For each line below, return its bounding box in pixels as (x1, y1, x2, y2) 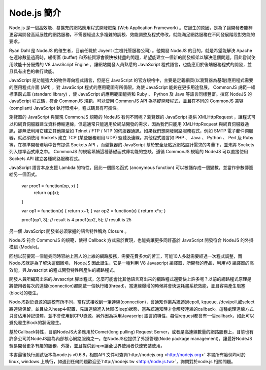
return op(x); (33, 190, 60, 196)
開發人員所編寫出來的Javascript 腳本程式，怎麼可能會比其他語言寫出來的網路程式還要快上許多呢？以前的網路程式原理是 (9, 276, 252, 282)
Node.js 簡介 (9, 7, 62, 18)
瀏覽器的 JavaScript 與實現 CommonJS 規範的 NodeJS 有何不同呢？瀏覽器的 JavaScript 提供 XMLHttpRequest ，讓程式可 (9, 114, 256, 120)
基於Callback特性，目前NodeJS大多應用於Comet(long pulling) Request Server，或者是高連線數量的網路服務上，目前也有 (9, 329, 254, 334)
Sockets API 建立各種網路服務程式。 (9, 156, 82, 162)
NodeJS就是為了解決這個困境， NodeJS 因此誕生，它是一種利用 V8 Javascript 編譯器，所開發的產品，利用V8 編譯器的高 (9, 260, 254, 266)
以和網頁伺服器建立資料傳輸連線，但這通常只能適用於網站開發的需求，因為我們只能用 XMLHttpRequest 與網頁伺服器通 (9, 121, 249, 127)
